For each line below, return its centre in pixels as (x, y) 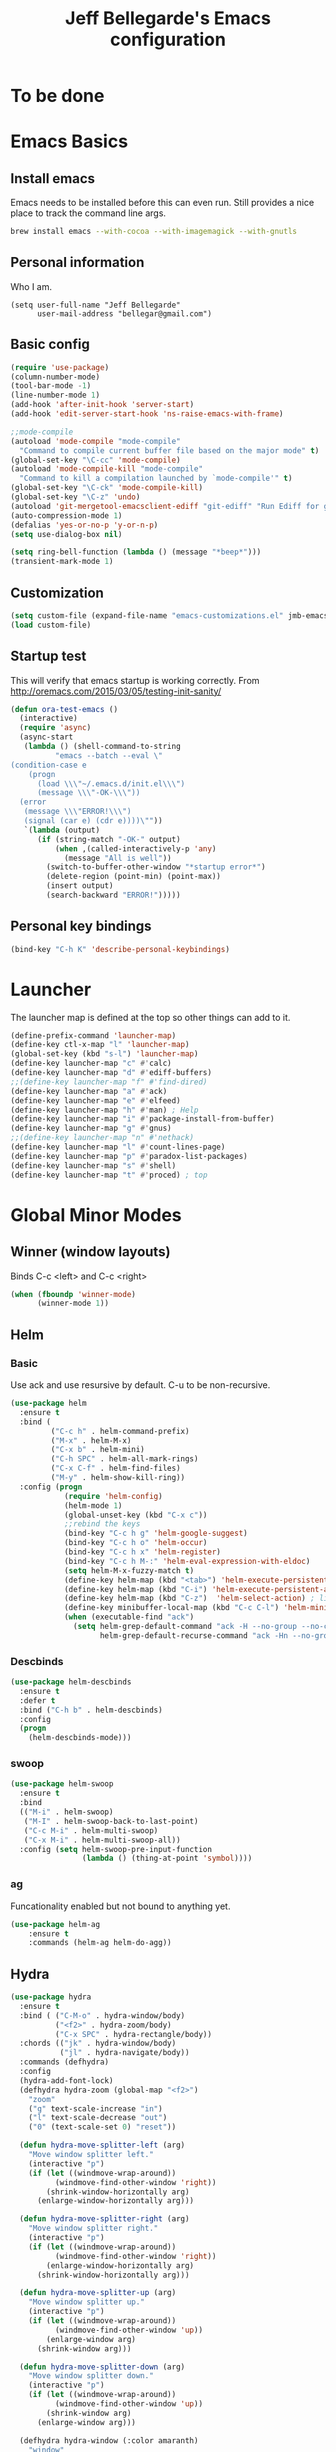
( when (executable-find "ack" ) (129, 1617)
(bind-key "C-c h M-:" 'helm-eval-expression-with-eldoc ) (187, 1561)
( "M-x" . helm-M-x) (91, 1440)
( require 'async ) (55, 728)
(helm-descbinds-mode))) (80, 1738)
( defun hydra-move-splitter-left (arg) (102, 2145)
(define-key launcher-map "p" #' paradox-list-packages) (129, 1156)
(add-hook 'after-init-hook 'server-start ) (102, 405)
